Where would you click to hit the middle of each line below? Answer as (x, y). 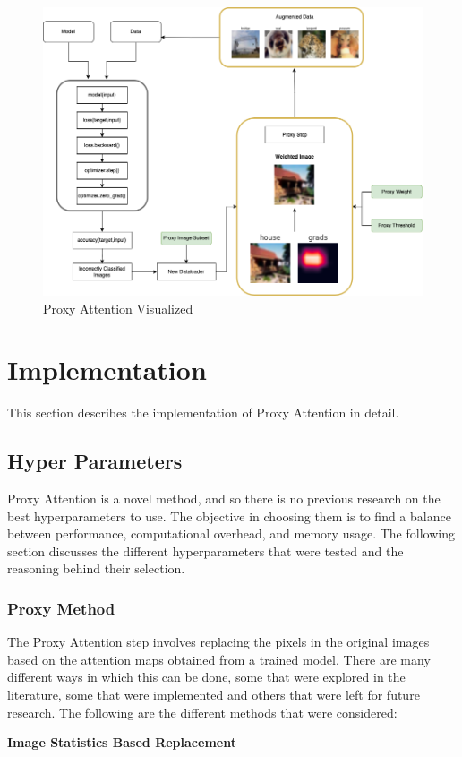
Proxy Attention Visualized (118, 308)
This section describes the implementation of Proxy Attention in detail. (203, 413)
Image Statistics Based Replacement (122, 742)
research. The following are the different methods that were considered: (202, 712)
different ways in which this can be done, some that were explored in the (206, 677)
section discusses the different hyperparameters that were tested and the (205, 551)
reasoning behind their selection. (96, 568)
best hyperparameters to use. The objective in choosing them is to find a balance (229, 516)
